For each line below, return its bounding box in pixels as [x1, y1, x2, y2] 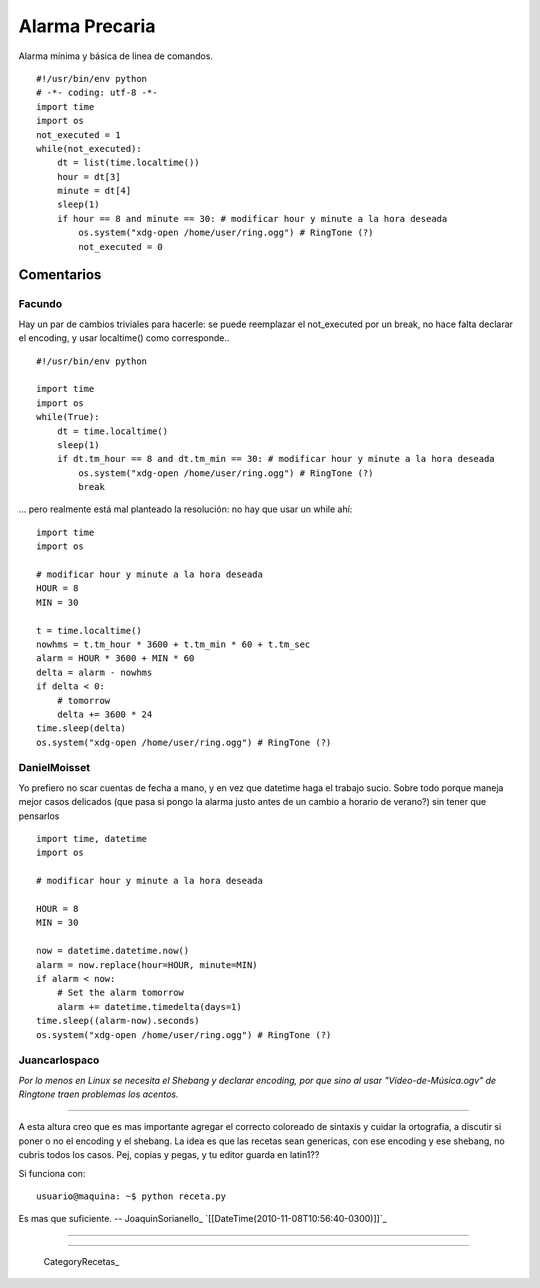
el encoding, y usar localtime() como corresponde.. [18, 332, 230, 344]
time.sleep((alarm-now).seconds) [36, 1015, 200, 1027]
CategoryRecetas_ [43, 1255, 120, 1267]
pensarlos [18, 810, 60, 822]
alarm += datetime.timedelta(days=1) [56, 1001, 242, 1012]
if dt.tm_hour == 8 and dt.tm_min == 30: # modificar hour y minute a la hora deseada [56, 453, 495, 465]
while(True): [36, 411, 100, 423]
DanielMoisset [18, 761, 90, 775]
